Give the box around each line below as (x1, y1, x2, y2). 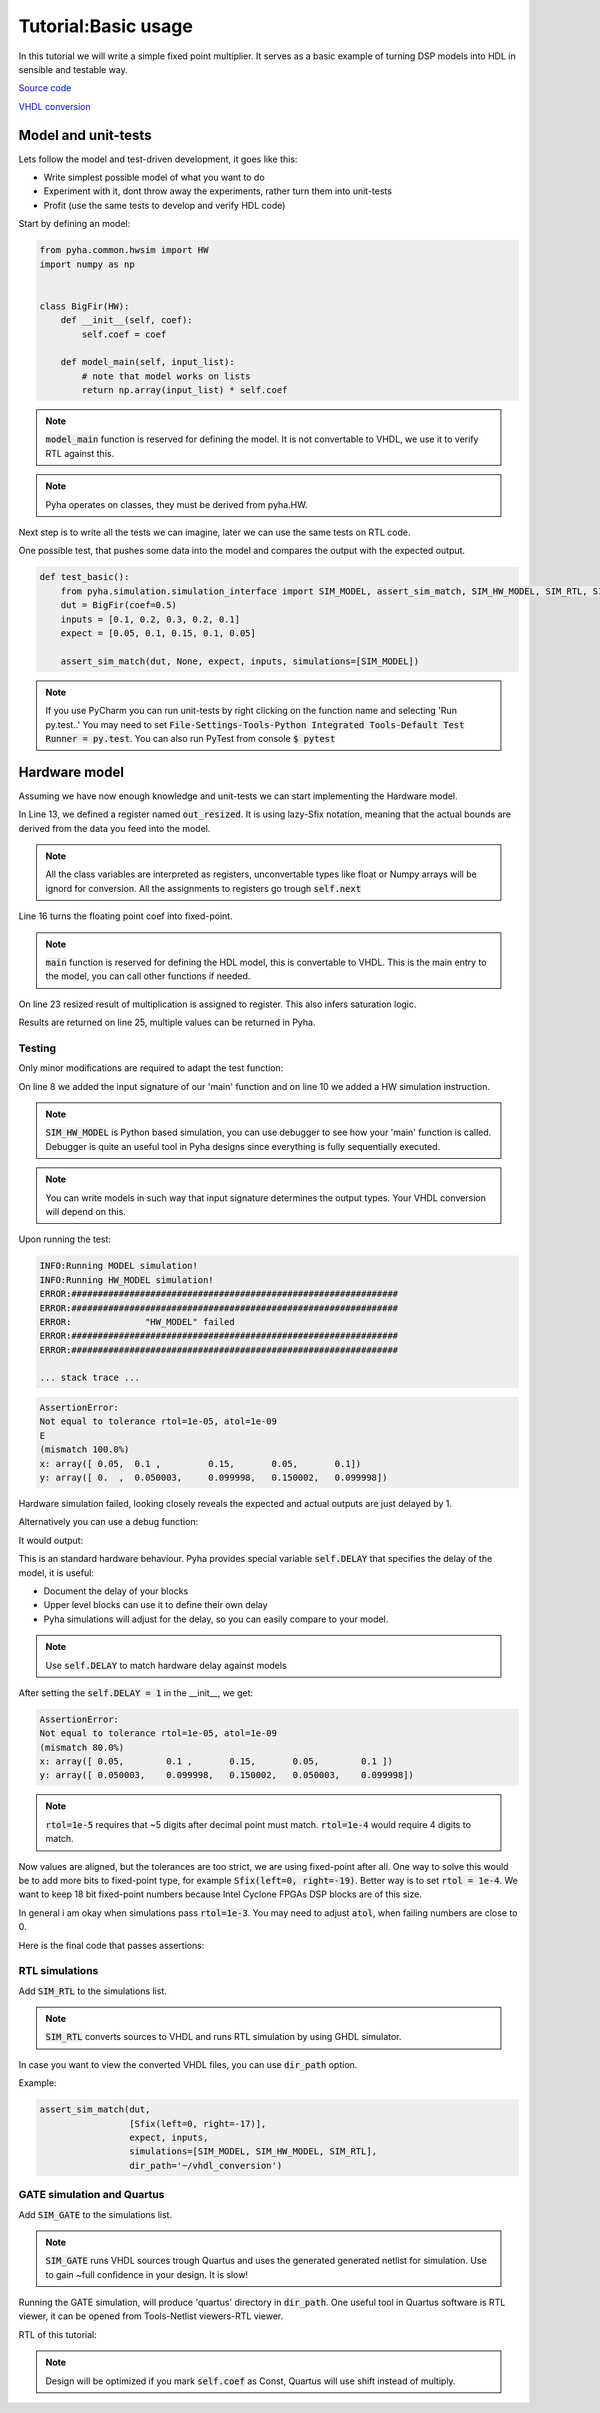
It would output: (18, 1534, 84, 1546)
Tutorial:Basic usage (18, 15, 194, 37)
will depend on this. (45, 1205, 127, 1217)
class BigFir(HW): (39, 300, 130, 312)
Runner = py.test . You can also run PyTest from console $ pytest (45, 732, 336, 744)
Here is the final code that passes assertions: (18, 1939, 205, 1951)
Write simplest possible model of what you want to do (43, 171, 265, 184)
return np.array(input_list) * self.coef (81, 385, 288, 396)
